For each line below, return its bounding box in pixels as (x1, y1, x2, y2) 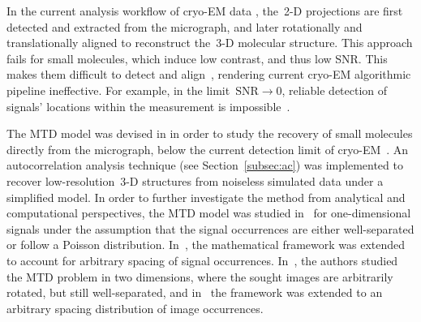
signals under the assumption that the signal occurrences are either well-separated (6, 220, 415, 237)
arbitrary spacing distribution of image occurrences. (6, 299, 264, 316)
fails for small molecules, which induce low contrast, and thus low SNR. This (6, 49, 388, 67)
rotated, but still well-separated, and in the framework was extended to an (6, 284, 383, 301)
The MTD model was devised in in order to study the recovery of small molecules (6, 125, 413, 142)
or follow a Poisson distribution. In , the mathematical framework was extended (6, 236, 406, 253)
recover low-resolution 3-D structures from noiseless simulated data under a (6, 172, 384, 189)
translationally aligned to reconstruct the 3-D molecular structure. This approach (6, 34, 413, 51)
